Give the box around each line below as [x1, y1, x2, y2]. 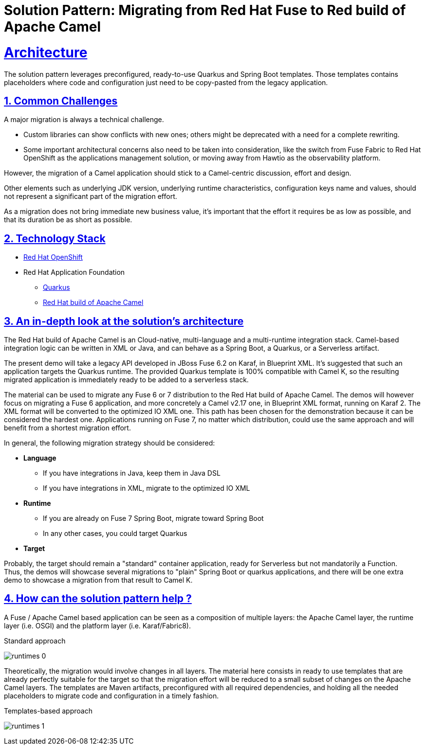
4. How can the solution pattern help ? [4, 592, 192, 605]
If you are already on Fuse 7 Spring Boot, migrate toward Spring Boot [43, 514, 264, 523]
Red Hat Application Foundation [23, 268, 125, 277]
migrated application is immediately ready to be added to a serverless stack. [4, 375, 249, 384]
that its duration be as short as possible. [4, 215, 132, 224]
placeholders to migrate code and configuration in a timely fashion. [4, 691, 219, 700]
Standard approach [4, 636, 66, 645]
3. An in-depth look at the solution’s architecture [4, 315, 244, 327]
